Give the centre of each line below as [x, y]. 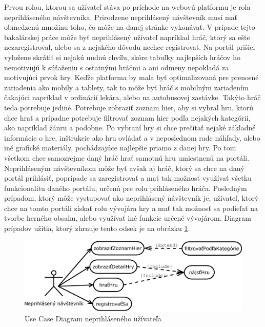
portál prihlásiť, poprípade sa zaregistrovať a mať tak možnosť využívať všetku [128, 178]
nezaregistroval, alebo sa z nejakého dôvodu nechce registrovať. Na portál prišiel [130, 47]
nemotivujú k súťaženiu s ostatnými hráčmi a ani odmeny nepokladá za [117, 67]
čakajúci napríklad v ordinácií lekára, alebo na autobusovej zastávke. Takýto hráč [132, 97]
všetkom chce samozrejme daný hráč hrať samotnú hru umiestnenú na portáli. [127, 157]
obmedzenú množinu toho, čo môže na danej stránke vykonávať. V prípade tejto [130, 27]
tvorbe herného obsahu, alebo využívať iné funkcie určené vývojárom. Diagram [128, 218]
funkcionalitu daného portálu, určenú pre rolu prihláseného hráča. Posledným [126, 188]
